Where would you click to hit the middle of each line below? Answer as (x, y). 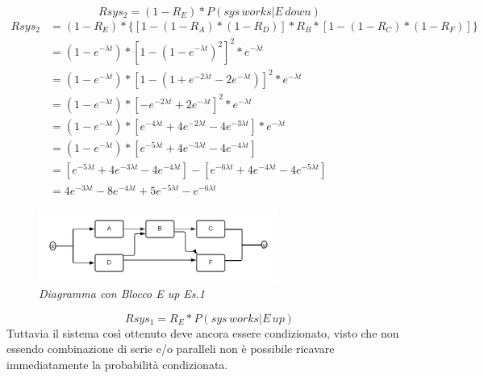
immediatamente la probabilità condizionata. (117, 364)
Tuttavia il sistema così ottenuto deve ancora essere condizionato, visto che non (203, 332)
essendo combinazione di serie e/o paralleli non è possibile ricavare (171, 349)
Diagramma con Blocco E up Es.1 (122, 294)
